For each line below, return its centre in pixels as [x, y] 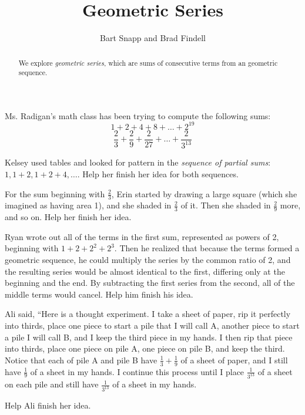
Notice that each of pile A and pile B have [81, 360]
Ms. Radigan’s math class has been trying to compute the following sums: [138, 115]
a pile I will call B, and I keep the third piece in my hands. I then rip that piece [149, 337]
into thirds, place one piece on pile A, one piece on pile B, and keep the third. [145, 348]
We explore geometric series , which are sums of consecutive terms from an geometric [148, 63]
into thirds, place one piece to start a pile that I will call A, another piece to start [152, 325]
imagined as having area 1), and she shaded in [88, 205]
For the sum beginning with [55, 193]
